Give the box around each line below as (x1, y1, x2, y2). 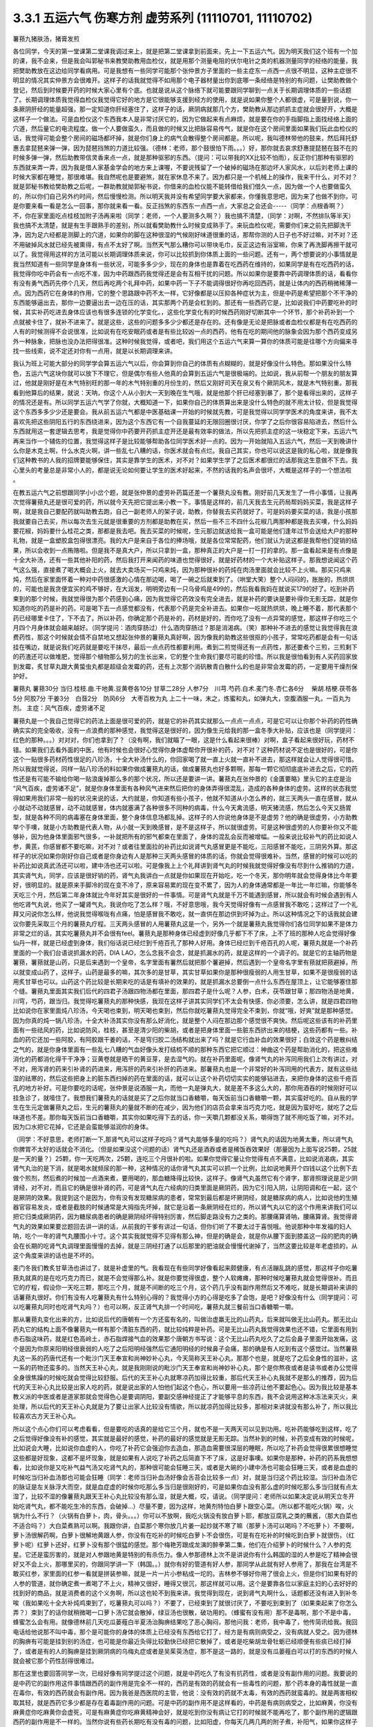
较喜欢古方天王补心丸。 (12, 1412, 79, 1420)
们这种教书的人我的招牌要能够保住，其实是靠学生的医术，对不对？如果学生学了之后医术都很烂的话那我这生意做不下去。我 (12, 456, 358, 464)
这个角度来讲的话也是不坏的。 (12, 1251, 98, 1259)
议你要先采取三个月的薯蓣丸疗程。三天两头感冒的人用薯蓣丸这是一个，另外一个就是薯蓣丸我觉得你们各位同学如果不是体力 (12, 919, 358, 928)
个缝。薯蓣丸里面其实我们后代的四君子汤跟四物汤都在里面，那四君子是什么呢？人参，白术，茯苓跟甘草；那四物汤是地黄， (12, 987, 358, 995)
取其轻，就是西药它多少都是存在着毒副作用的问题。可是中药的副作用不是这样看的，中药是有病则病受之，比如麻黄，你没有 (12, 1698, 358, 1706)
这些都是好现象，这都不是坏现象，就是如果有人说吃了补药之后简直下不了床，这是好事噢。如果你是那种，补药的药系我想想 (12, 1453, 358, 1462)
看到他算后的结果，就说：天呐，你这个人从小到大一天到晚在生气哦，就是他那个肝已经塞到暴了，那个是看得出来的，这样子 (12, 388, 358, 397)
